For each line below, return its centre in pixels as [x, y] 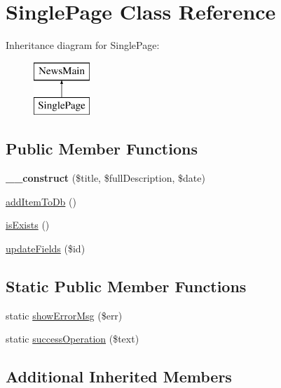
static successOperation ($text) [73, 339]
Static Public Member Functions [126, 286]
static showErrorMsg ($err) [64, 315]
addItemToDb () [41, 201]
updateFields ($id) [46, 248]
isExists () [28, 225]
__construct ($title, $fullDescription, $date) [105, 178]
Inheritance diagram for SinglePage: [83, 45]
